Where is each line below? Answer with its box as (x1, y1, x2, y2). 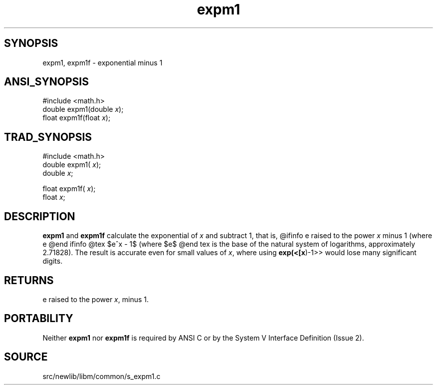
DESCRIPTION (4, 210, 75, 223)
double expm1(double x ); (42, 105, 124, 114)
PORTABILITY (4, 312, 73, 325)
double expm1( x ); (42, 160, 101, 169)
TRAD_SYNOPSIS (4, 130, 92, 143)
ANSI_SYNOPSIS (4, 75, 89, 88)
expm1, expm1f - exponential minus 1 (42, 58, 163, 67)
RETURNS (4, 274, 54, 287)
